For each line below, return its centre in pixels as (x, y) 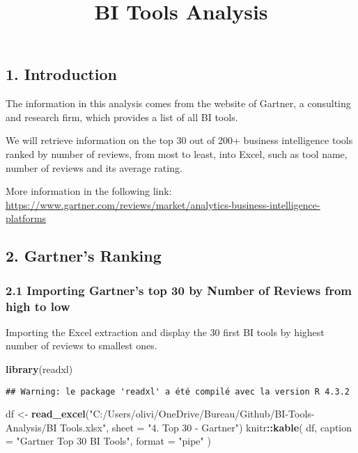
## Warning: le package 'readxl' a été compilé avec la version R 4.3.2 (178, 391)
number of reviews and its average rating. (94, 167)
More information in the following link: (89, 191)
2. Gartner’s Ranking (84, 256)
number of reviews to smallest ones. (81, 345)
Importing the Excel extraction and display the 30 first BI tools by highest (165, 332)
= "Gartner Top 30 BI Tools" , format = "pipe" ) (108, 441)
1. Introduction (61, 74)
